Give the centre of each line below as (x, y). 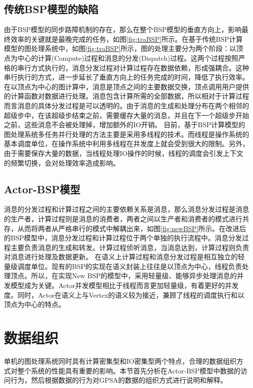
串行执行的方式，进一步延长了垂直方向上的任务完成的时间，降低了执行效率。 (126, 77)
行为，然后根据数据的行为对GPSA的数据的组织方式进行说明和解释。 (119, 380)
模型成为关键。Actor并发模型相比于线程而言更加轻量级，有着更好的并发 (125, 285)
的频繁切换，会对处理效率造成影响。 (62, 162)
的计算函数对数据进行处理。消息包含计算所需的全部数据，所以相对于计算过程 (126, 96)
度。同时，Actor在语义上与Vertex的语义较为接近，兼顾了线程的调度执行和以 (124, 295)
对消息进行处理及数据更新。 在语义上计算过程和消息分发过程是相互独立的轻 (124, 257)
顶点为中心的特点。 (35, 304)
